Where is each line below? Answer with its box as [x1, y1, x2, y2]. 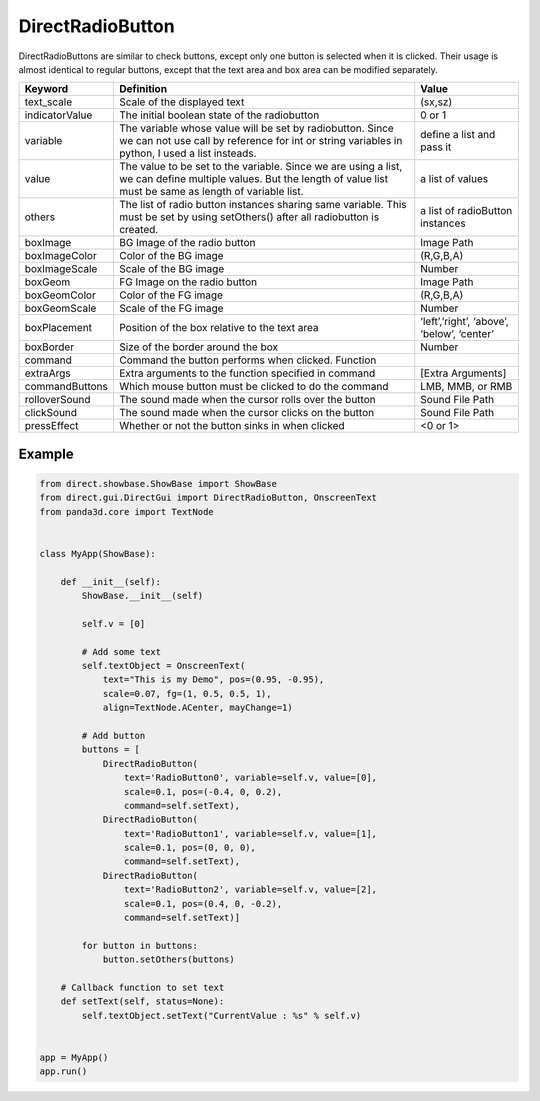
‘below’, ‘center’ [420, 327, 495, 341]
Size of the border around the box [118, 340, 279, 354]
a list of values [420, 172, 489, 186]
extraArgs [24, 366, 72, 380]
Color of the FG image [118, 288, 224, 302]
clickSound [24, 406, 78, 420]
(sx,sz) [420, 95, 453, 109]
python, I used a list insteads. [118, 146, 257, 160]
